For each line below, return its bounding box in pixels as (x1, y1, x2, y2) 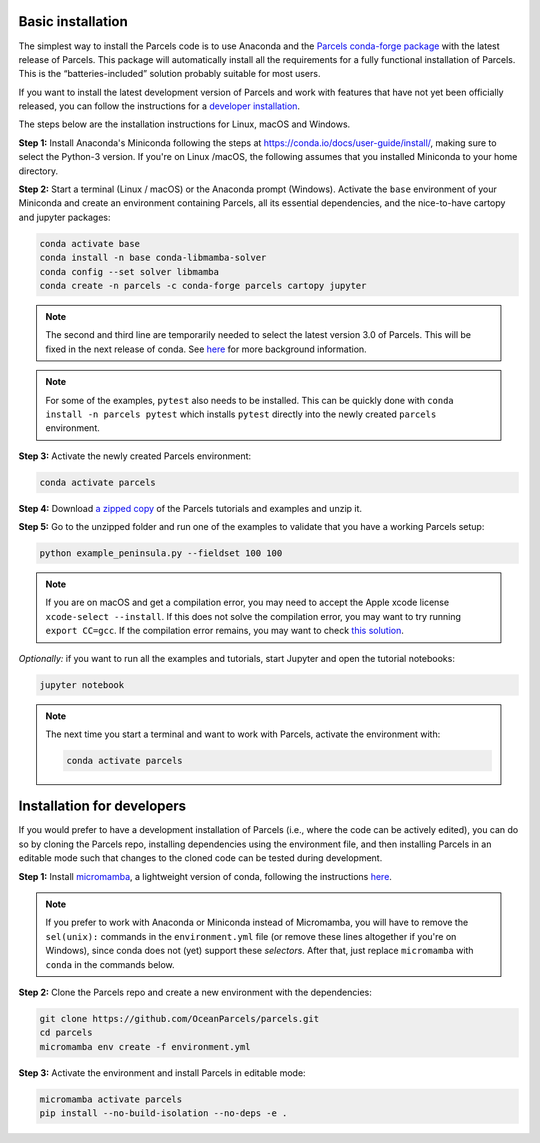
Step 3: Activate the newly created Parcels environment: (18, 450, 252, 462)
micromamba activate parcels (39, 1093, 183, 1105)
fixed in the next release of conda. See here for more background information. (45, 343, 367, 355)
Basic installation (18, 13, 129, 30)
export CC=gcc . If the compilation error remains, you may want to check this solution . (45, 625, 405, 637)
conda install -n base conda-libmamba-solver (39, 252, 267, 264)
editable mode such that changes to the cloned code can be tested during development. (18, 852, 383, 864)
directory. (18, 165, 59, 177)
